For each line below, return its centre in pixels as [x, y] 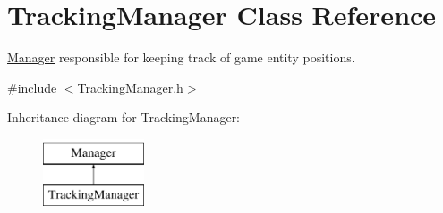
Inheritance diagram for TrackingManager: [124, 117]
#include [32, 87]
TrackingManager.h [130, 87]
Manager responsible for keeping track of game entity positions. [181, 57]
